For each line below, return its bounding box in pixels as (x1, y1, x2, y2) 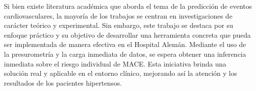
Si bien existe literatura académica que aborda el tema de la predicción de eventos (4, 1, 252, 11)
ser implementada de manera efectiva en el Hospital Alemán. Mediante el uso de (4, 39, 246, 49)
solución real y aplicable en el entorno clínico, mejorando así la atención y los (4, 68, 237, 78)
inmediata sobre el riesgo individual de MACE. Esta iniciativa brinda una (4, 58, 226, 68)
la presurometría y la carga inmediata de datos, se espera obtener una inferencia (4, 48, 246, 59)
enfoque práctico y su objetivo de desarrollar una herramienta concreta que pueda (4, 29, 251, 40)
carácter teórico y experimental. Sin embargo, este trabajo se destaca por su (4, 20, 233, 30)
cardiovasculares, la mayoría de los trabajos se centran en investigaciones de (4, 10, 232, 21)
